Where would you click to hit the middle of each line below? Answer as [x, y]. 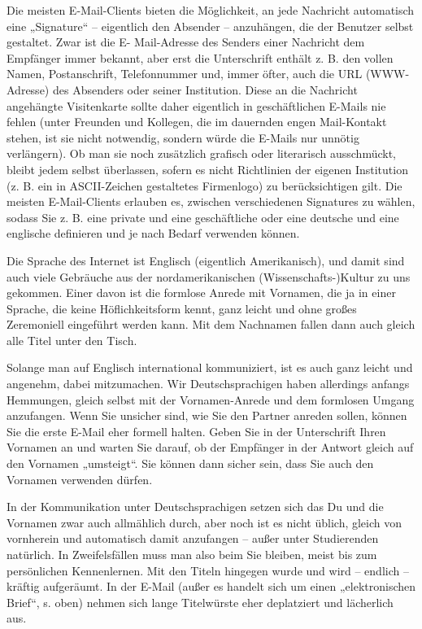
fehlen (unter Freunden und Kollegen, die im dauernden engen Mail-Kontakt [197, 122]
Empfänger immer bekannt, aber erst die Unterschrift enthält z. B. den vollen [200, 57]
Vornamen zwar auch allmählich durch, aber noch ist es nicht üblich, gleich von [204, 522]
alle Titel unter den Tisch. [72, 340]
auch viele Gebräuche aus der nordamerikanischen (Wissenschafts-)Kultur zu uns [209, 276]
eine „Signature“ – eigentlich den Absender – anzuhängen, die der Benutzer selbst [210, 26]
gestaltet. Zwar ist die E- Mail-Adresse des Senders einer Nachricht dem [186, 42]
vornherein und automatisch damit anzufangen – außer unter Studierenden [193, 538]
